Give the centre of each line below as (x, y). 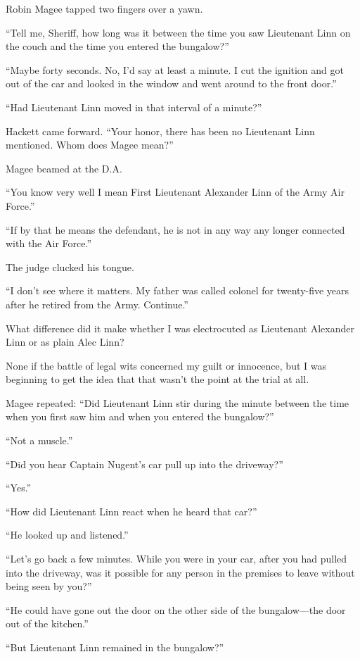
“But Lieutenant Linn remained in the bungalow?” (115, 647)
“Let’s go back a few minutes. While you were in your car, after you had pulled (176, 559)
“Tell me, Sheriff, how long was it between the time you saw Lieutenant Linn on (178, 32)
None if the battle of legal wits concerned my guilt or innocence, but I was (166, 365)
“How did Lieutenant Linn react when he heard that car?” (131, 511)
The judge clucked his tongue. (70, 266)
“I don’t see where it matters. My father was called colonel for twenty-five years (178, 290)
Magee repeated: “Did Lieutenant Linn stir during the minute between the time (178, 402)
